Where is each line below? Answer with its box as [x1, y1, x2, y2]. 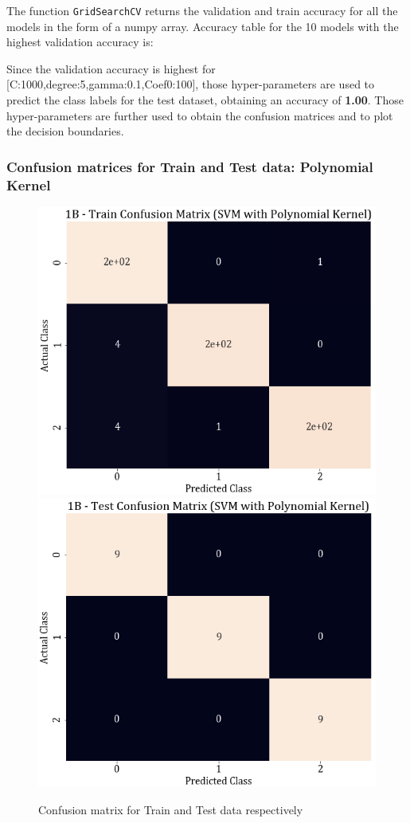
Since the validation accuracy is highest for [6, 60, 216, 76]
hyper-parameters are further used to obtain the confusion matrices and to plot [6, 107, 393, 123]
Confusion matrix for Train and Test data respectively [38, 801, 303, 817]
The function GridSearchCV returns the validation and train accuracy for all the [6, 2, 398, 18]
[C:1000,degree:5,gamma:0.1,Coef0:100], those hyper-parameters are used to [6, 76, 375, 92]
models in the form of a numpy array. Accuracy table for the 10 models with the [6, 18, 399, 34]
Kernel [6, 174, 51, 194]
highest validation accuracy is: [6, 33, 154, 50]
